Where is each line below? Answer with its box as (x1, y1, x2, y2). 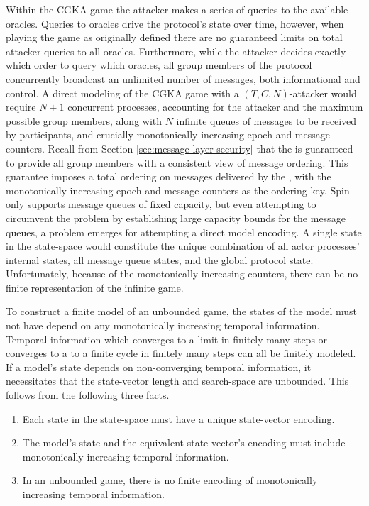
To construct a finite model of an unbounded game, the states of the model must (6, 304, 357, 319)
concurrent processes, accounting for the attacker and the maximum (67, 99, 363, 114)
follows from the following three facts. (6, 387, 170, 402)
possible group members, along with (6, 113, 163, 128)
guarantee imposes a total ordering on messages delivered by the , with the (6, 169, 331, 184)
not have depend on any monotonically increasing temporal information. (6, 318, 320, 333)
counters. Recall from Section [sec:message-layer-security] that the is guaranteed (6, 141, 353, 155)
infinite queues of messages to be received (176, 113, 357, 128)
